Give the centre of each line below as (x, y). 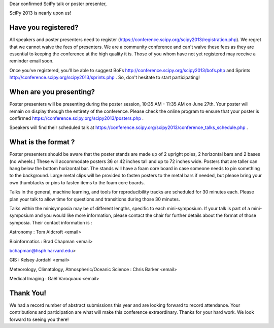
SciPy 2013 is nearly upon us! (40, 13)
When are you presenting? (52, 92)
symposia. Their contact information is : (51, 222)
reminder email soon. (31, 61)
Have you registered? (44, 28)
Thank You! (28, 293)
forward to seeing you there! (39, 319)
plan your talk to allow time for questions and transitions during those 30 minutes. (95, 199)
